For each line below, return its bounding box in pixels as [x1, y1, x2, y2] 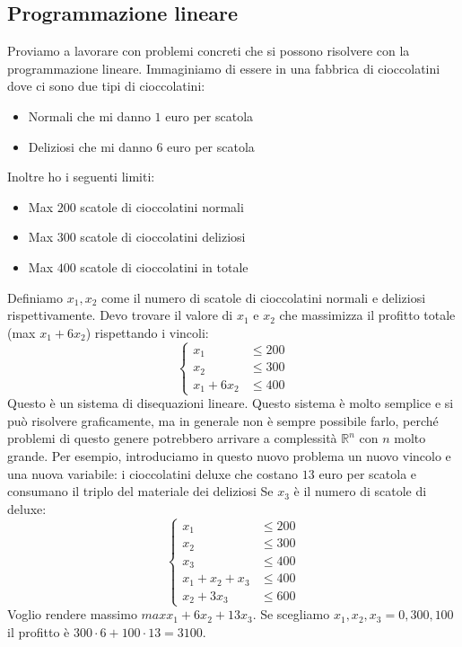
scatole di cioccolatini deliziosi [80, 227, 246, 246]
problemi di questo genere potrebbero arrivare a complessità [7, 429, 337, 448]
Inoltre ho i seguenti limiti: [7, 167, 155, 186]
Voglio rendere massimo [7, 605, 137, 624]
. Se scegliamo [252, 605, 330, 624]
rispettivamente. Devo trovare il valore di [7, 306, 233, 324]
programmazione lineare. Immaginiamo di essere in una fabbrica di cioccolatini [7, 58, 440, 77]
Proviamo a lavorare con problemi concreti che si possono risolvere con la [7, 41, 410, 60]
